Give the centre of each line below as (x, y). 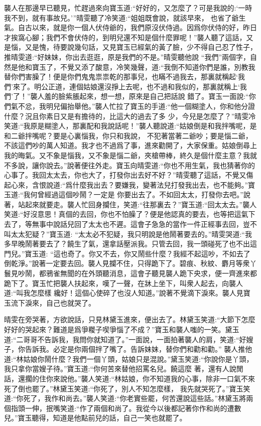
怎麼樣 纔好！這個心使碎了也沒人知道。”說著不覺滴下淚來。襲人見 (137, 293)
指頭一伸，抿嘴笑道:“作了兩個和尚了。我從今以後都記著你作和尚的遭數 (126, 408)
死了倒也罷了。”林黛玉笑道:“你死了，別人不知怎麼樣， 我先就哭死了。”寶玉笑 (127, 388)
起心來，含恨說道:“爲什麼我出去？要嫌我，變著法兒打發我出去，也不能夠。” (126, 184)
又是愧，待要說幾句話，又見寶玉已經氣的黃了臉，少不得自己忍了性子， (141, 47)
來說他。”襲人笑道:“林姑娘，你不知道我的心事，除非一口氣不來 (154, 378)
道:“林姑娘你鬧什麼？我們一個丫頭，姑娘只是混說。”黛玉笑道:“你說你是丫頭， (129, 359)
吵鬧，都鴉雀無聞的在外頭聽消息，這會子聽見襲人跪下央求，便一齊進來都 (137, 273)
